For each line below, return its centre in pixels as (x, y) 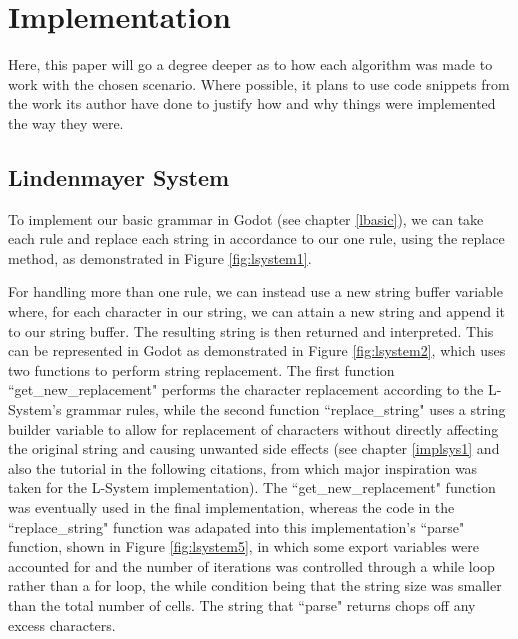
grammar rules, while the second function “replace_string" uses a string (286, 409)
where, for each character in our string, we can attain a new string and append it (257, 311)
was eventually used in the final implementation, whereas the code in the (231, 507)
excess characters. (62, 624)
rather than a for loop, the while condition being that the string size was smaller (255, 585)
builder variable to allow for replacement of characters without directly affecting (253, 428)
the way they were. (66, 122)
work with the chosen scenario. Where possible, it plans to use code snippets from (259, 83)
